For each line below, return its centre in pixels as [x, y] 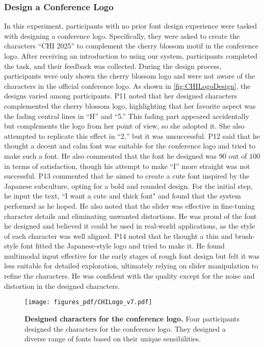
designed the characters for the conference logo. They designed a [125, 328]
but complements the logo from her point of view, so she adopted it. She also [124, 126]
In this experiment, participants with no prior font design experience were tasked [130, 26]
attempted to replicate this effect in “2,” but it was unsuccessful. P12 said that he [132, 135]
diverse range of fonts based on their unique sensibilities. [113, 339]
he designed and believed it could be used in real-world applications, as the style [130, 226]
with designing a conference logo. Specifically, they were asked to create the [122, 35]
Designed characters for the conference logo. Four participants [132, 318]
